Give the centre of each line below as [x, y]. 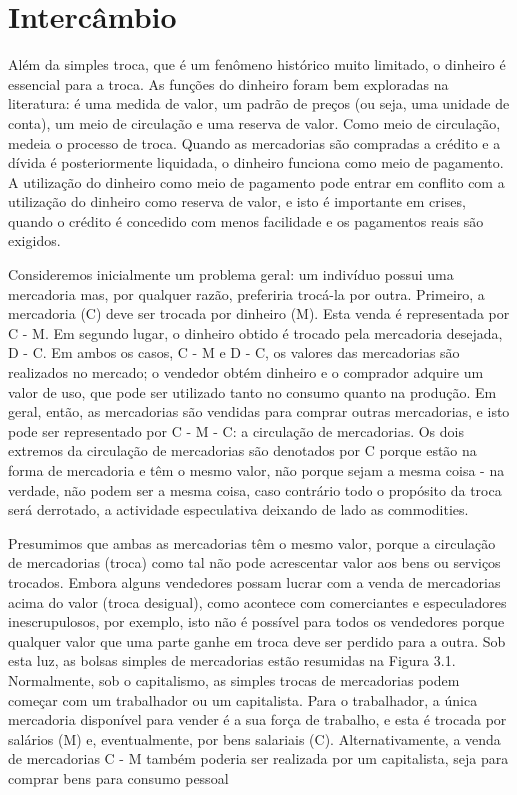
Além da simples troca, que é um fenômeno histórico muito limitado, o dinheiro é [257, 64]
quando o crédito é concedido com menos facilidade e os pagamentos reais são [246, 220]
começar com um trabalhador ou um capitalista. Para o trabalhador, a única [243, 699]
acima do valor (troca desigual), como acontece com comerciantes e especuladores [257, 601]
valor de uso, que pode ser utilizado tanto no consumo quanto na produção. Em [252, 391]
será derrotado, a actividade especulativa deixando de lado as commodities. [238, 509]
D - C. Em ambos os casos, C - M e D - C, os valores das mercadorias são [234, 352]
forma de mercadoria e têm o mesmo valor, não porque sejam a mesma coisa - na [256, 470]
